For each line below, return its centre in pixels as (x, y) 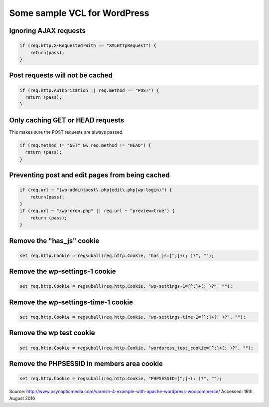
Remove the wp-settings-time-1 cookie (71, 302)
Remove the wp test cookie (52, 333)
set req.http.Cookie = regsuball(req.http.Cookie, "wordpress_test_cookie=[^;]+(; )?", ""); (136, 348)
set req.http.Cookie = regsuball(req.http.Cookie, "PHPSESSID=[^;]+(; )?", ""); (121, 379)
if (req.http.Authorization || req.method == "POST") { (89, 90)
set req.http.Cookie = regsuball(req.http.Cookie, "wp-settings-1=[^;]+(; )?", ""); (126, 286)
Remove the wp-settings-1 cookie (63, 272)
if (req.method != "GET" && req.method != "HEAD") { (85, 145)
